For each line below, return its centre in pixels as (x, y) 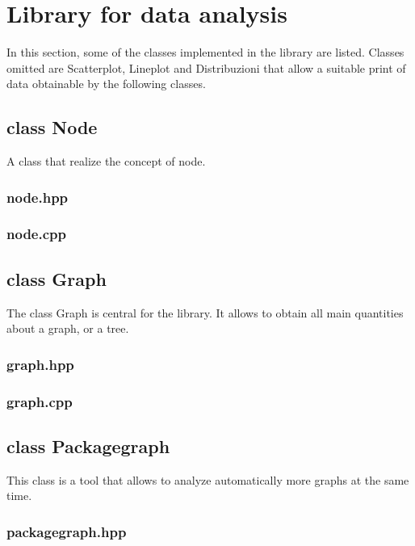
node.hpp (38, 197)
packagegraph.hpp (67, 531)
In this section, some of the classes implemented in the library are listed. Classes (205, 52)
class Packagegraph (88, 445)
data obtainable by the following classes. (106, 84)
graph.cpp (40, 401)
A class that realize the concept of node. (106, 161)
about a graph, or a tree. (68, 328)
